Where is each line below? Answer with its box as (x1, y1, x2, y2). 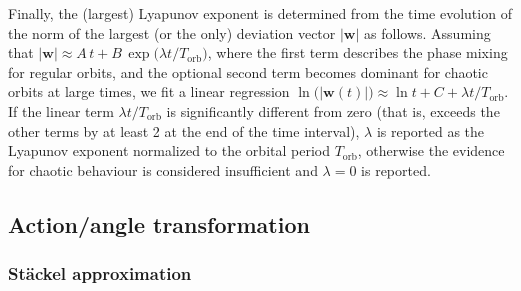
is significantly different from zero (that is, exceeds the (166, 100, 500, 121)
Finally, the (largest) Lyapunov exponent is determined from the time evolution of (8, 3, 512, 23)
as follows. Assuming (364, 22, 491, 43)
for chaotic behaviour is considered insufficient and (8, 159, 318, 180)
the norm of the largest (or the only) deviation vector (8, 22, 336, 43)
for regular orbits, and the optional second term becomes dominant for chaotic (8, 61, 488, 82)
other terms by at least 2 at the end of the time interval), (8, 120, 360, 141)
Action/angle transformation (8, 208, 310, 239)
